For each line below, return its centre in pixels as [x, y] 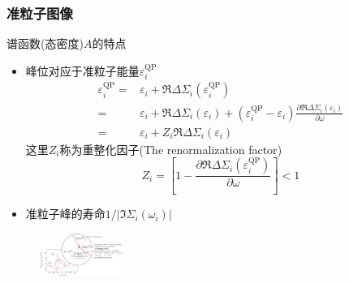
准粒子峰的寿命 [65, 214]
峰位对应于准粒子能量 [82, 70]
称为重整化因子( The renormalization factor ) [171, 149]
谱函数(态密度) [45, 43]
